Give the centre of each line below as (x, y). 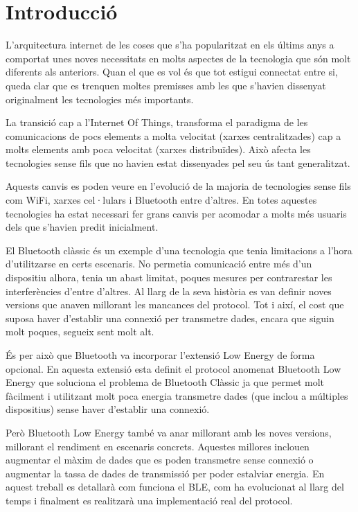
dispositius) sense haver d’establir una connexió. (108, 409)
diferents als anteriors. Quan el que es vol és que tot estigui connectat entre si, (172, 72)
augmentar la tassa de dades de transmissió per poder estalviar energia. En (165, 473)
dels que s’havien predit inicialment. (82, 227)
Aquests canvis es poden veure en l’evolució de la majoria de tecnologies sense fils (178, 186)
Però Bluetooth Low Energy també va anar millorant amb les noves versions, (169, 432)
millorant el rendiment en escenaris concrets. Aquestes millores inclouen (158, 446)
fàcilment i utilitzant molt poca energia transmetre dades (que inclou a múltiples (177, 395)
